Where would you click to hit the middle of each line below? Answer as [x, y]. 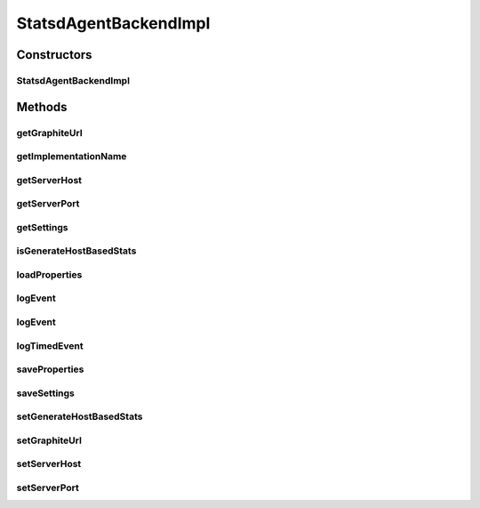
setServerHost [49, 464]
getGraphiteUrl [50, 133]
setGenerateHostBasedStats [80, 416]
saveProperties [50, 369]
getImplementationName [72, 157]
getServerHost [49, 180]
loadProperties [49, 274]
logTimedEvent [50, 345]
